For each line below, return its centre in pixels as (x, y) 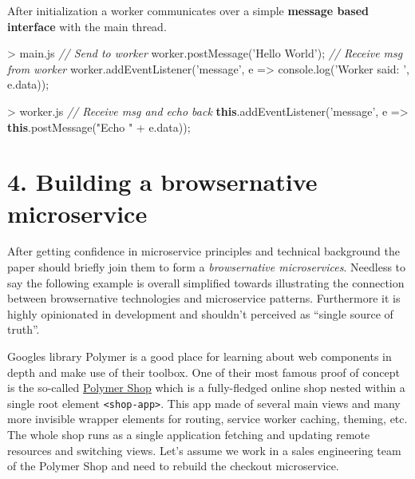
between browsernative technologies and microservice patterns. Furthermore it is (204, 298)
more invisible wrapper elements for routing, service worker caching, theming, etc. (207, 419)
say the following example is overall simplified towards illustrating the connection (206, 282)
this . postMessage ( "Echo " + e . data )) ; (99, 127)
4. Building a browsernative (162, 182)
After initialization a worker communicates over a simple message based (188, 10)
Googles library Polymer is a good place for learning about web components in (200, 356)
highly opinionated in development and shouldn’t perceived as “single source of (200, 313)
